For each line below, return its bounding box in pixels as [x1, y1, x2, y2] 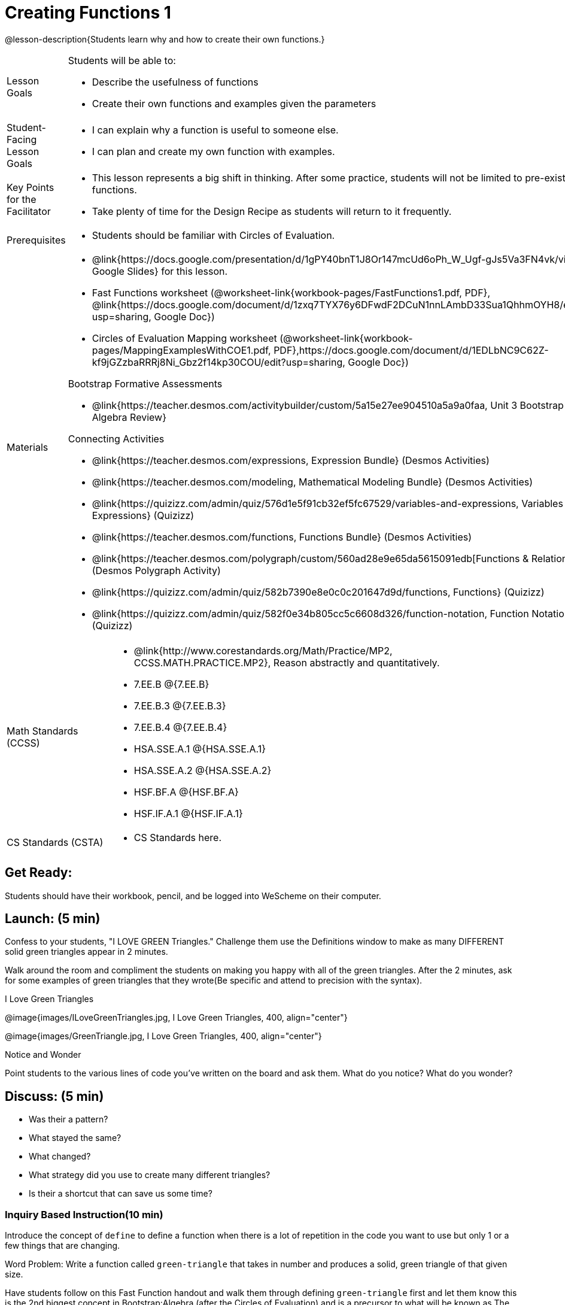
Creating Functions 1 [5, 2, 171, 23]
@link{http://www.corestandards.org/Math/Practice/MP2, [133, 644, 393, 657]
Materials [7, 441, 48, 453]
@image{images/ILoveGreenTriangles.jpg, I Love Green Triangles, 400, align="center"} [5, 1012, 348, 1023]
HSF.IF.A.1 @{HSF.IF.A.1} [133, 807, 243, 820]
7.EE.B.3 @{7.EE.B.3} [133, 699, 226, 712]
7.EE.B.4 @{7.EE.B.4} [133, 721, 227, 733]
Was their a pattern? [29, 1114, 108, 1125]
